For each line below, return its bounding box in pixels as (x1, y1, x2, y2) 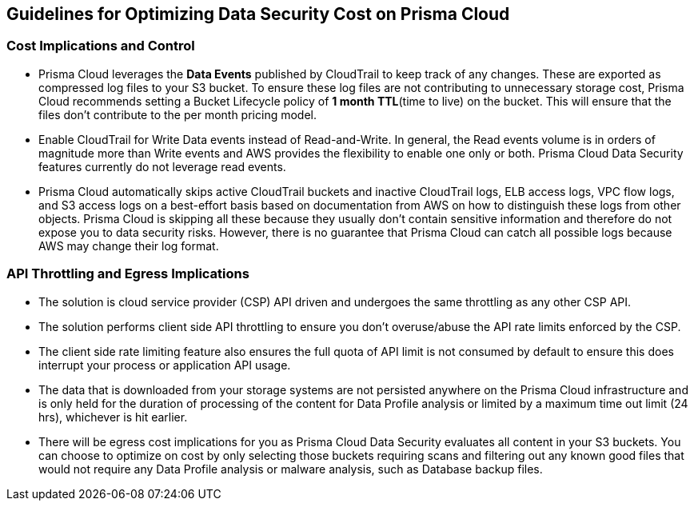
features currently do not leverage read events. (38, 159, 286, 174)
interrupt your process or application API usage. (38, 357, 291, 372)
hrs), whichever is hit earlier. (38, 409, 188, 424)
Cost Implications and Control (6, 38, 195, 54)
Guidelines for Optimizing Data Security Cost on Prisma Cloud (6, 4, 510, 24)
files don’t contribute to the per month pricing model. (38, 107, 317, 122)
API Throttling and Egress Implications (6, 265, 249, 282)
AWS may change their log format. (38, 238, 219, 253)
